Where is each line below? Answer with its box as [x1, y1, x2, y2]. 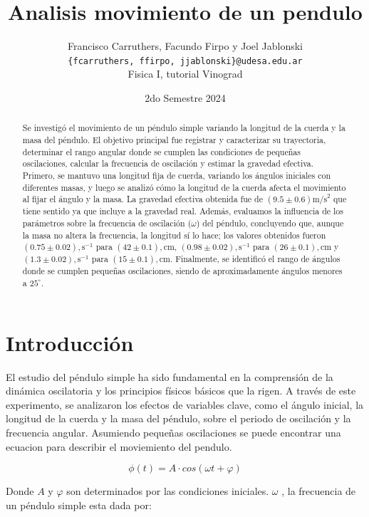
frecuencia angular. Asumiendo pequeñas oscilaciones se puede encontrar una [6, 424, 341, 439]
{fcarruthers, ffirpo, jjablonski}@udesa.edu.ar [68, 56, 303, 66]
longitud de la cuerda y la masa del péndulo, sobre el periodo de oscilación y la [6, 411, 351, 426]
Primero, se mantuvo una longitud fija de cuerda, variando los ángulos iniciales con [22, 169, 331, 181]
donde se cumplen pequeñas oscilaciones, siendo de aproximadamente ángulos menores [22, 265, 343, 277]
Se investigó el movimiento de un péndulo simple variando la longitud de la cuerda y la [22, 122, 345, 134]
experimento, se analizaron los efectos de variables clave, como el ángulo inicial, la [6, 397, 364, 412]
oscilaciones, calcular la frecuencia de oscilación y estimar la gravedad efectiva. [22, 157, 314, 169]
